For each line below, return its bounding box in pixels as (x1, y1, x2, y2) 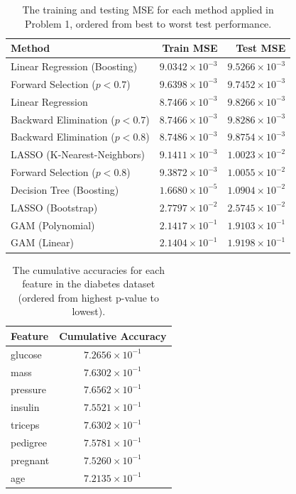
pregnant (11, 452, 50, 467)
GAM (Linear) (11, 235, 75, 250)
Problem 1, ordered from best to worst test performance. (25, 16, 272, 31)
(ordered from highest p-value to (18, 290, 160, 304)
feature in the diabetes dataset (22, 276, 155, 291)
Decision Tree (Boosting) (11, 182, 119, 197)
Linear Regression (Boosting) (11, 59, 138, 74)
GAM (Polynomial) (11, 217, 95, 232)
